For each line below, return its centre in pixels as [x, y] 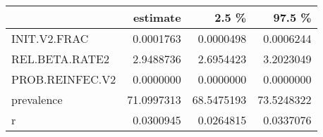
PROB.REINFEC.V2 [64, 79]
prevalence [37, 99]
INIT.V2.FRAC [50, 38]
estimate [157, 17]
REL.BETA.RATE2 [60, 59]
